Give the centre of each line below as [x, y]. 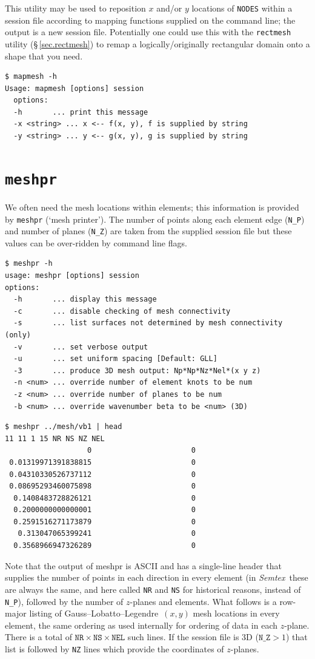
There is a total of [38, 637]
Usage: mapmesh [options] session [75, 88]
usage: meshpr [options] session [72, 275]
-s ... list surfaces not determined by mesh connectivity [148, 323]
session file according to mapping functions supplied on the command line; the [150, 20]
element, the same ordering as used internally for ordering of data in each [141, 625]
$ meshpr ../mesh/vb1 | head [64, 427]
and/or [169, 8]
